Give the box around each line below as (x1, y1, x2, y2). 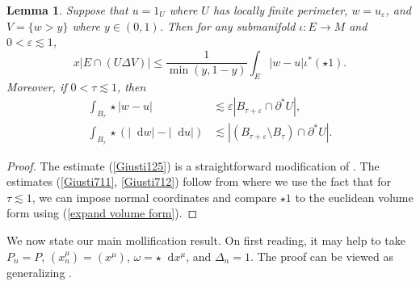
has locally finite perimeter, (212, 2, 348, 18)
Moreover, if (6, 78, 67, 95)
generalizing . (6, 263, 72, 280)
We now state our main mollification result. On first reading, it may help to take (6, 232, 405, 249)
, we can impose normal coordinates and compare (31, 188, 277, 205)
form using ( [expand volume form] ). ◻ (6, 204, 198, 221)
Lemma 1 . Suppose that (6, 2, 128, 18)
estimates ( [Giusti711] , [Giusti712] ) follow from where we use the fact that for (6, 173, 391, 190)
